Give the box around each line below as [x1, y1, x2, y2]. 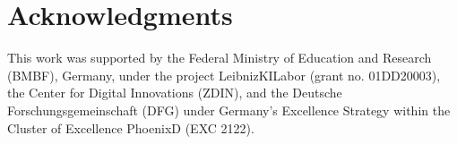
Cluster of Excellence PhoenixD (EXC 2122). [7, 118, 254, 137]
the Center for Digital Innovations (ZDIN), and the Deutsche [7, 83, 342, 102]
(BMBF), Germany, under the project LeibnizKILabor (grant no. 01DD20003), [7, 65, 441, 84]
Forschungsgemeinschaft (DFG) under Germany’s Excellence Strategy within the [7, 100, 451, 119]
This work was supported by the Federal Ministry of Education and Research [7, 48, 432, 67]
